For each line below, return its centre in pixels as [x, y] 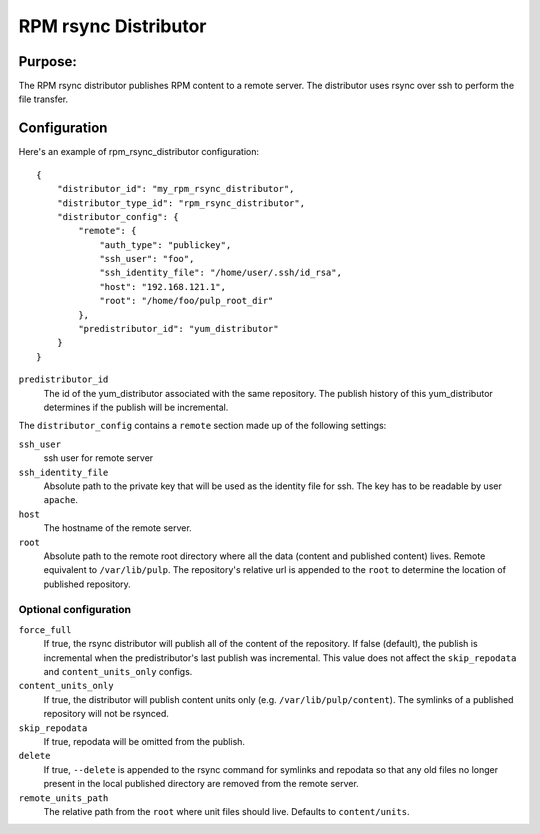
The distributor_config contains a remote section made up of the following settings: [202, 426]
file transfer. [43, 99]
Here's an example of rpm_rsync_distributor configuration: [139, 152]
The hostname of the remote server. [117, 528]
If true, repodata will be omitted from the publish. [144, 741]
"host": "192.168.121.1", [163, 286]
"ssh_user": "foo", [147, 259]
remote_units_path [63, 798]
